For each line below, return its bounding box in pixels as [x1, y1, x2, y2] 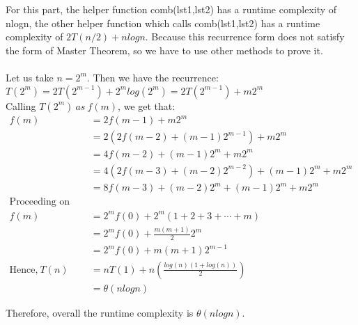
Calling [6, 98, 36, 113]
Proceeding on [9, 197, 70, 207]
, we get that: [118, 98, 176, 113]
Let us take [6, 70, 54, 84]
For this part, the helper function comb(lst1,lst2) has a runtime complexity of [6, 2, 337, 16]
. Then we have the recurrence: [86, 70, 219, 84]
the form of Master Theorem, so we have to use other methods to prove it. [6, 42, 323, 57]
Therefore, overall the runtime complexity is [6, 305, 194, 319]
